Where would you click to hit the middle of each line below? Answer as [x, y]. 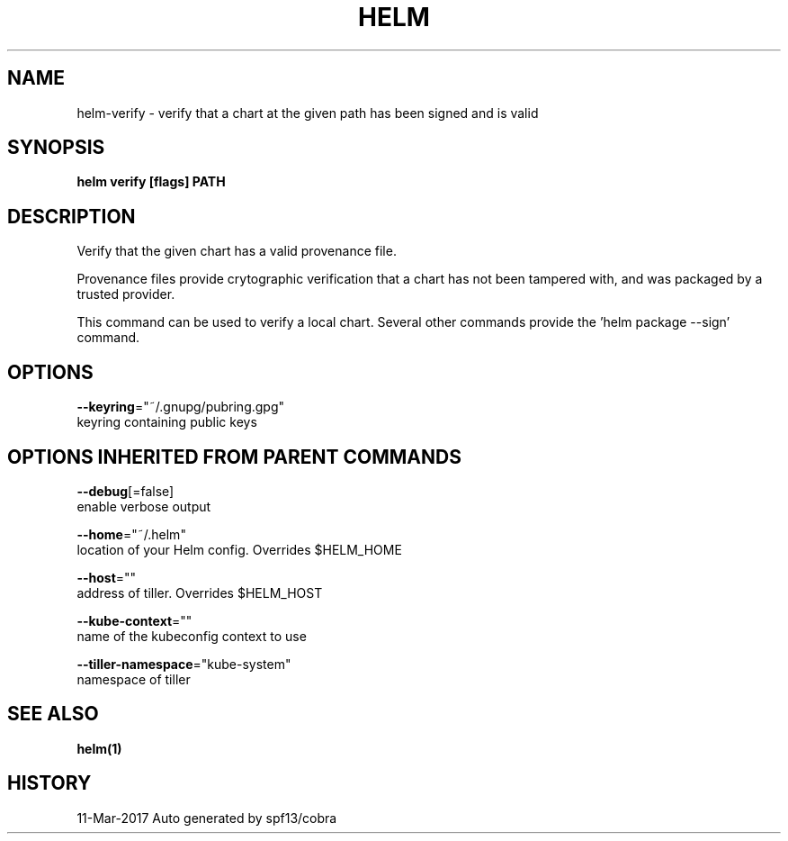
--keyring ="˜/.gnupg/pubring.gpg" [181, 407]
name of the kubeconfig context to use [192, 636]
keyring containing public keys [167, 422]
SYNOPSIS [56, 148]
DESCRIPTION [72, 216]
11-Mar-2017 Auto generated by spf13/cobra [207, 818]
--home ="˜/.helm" [131, 534]
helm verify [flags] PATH [151, 182]
